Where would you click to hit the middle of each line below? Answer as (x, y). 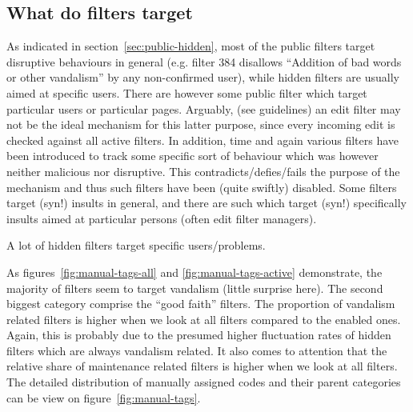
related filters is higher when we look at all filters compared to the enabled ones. (204, 319)
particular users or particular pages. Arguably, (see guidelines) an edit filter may (204, 108)
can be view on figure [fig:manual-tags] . (104, 397)
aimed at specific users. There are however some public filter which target (187, 92)
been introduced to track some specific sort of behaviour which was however (192, 156)
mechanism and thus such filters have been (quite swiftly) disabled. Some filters (202, 187)
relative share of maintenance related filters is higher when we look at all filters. (202, 366)
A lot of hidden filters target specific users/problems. (136, 245)
